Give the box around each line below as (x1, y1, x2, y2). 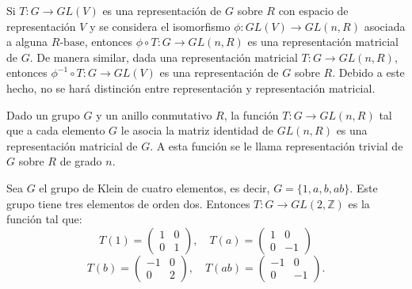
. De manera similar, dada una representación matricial (29, 48, 298, 65)
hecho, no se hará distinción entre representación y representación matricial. (6, 79, 376, 96)
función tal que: (6, 211, 82, 227)
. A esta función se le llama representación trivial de (150, 137, 403, 154)
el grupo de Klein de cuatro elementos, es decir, (39, 179, 270, 196)
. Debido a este (332, 64, 405, 81)
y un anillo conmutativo (96, 106, 212, 123)
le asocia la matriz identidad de (120, 122, 273, 139)
